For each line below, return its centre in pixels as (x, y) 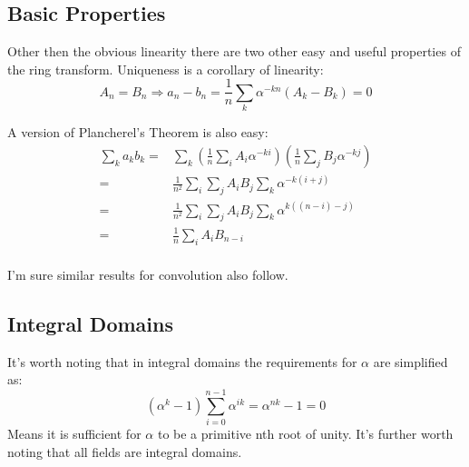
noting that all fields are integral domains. (125, 451)
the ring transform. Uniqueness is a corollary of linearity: (166, 69)
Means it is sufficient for (74, 433)
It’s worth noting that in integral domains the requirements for (182, 361)
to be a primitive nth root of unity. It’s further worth (305, 433)
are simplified (410, 361)
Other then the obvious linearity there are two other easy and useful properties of (234, 51)
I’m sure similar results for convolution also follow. (148, 274)
